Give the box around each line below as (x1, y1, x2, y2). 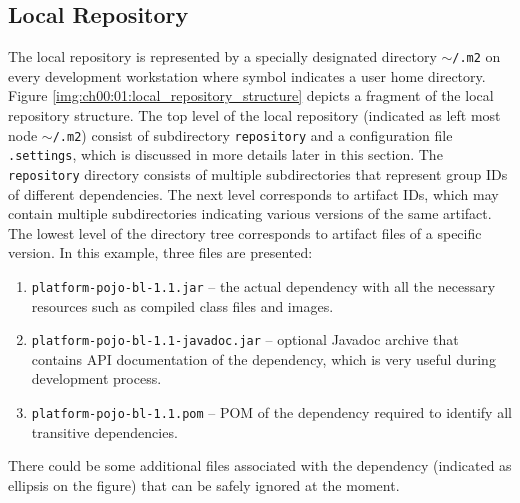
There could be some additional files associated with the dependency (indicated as (8, 455, 512, 476)
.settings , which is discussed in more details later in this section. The (8, 144, 443, 165)
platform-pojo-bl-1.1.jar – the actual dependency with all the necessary (31, 275, 496, 296)
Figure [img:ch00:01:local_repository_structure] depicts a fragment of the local (8, 85, 494, 106)
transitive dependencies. (31, 421, 178, 442)
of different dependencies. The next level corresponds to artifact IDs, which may (8, 183, 499, 204)
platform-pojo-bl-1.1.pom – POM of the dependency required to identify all (31, 402, 512, 423)
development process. (31, 368, 162, 389)
